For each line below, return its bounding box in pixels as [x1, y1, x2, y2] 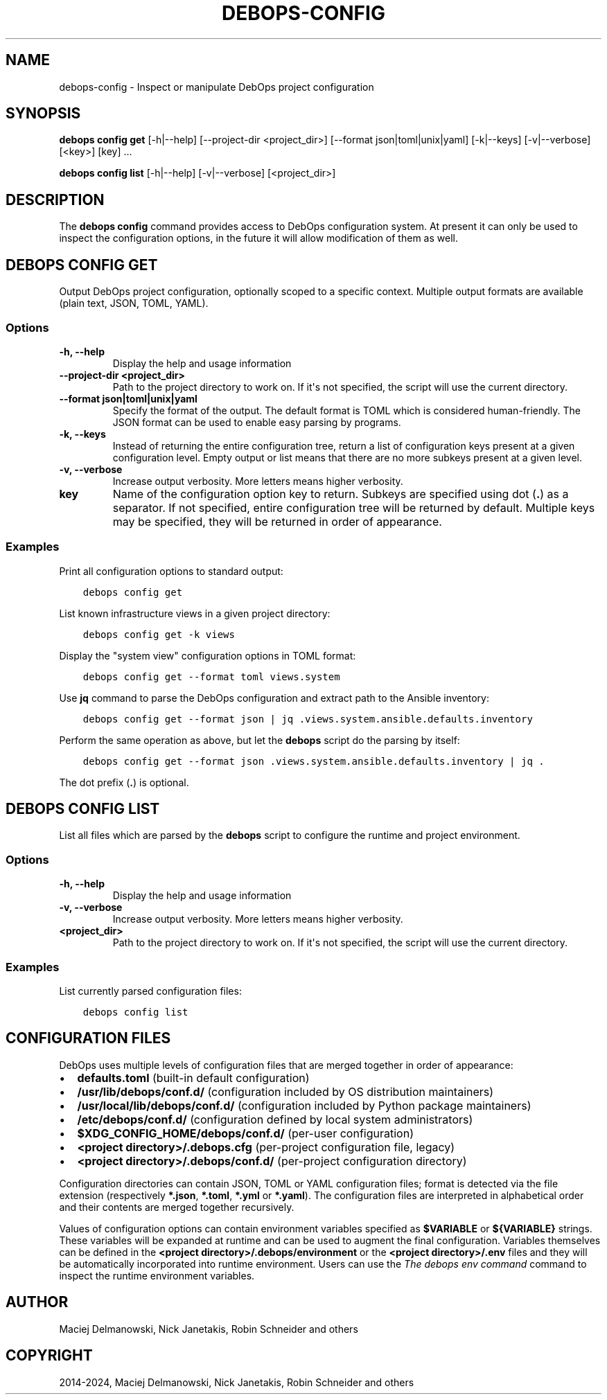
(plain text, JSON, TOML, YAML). [59, 297, 209, 310]
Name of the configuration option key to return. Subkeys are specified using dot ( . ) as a [112, 486, 569, 501]
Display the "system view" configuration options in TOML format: [59, 649, 356, 662]
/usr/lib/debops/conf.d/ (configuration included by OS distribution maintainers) [77, 1084, 494, 1099]
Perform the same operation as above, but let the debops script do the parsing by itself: [59, 734, 460, 746]
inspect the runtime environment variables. [59, 1269, 255, 1282]
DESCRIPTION [6, 190, 105, 209]
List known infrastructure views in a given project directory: [59, 607, 331, 619]
